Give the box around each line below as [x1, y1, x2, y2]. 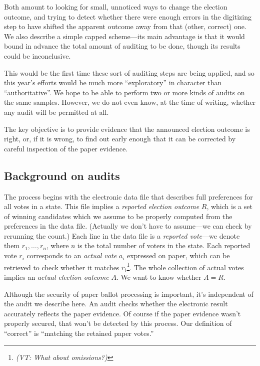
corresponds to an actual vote [26, 250, 117, 261]
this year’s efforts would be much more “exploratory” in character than [4, 77, 222, 88]
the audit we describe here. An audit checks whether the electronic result [4, 298, 228, 309]
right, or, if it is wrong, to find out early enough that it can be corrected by [4, 133, 236, 144]
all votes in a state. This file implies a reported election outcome [4, 201, 199, 212]
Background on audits [4, 167, 120, 183]
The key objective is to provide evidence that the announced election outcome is [4, 123, 250, 134]
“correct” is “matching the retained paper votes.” [4, 327, 154, 338]
